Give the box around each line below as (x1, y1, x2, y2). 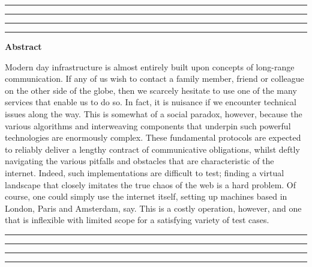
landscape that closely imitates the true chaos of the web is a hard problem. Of (5, 178, 296, 191)
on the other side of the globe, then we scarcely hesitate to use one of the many (5, 84, 297, 96)
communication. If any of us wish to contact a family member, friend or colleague (5, 72, 304, 85)
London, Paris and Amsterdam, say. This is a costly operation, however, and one (5, 201, 302, 214)
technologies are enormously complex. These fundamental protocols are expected (5, 131, 301, 144)
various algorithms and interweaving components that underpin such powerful (5, 119, 291, 132)
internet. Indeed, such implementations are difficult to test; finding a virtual (5, 166, 284, 179)
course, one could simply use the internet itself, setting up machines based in (5, 190, 287, 203)
